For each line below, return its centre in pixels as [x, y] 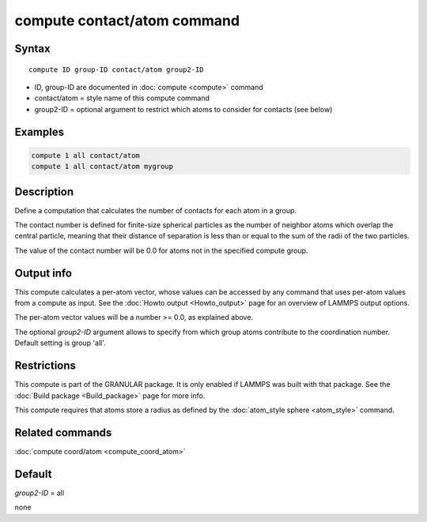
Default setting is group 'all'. [60, 343]
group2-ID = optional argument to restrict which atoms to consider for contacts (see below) [183, 109]
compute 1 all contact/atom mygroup [102, 167]
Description [44, 192]
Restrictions [45, 366]
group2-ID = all [40, 493]
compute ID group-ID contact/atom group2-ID [117, 69]
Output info [43, 273]
